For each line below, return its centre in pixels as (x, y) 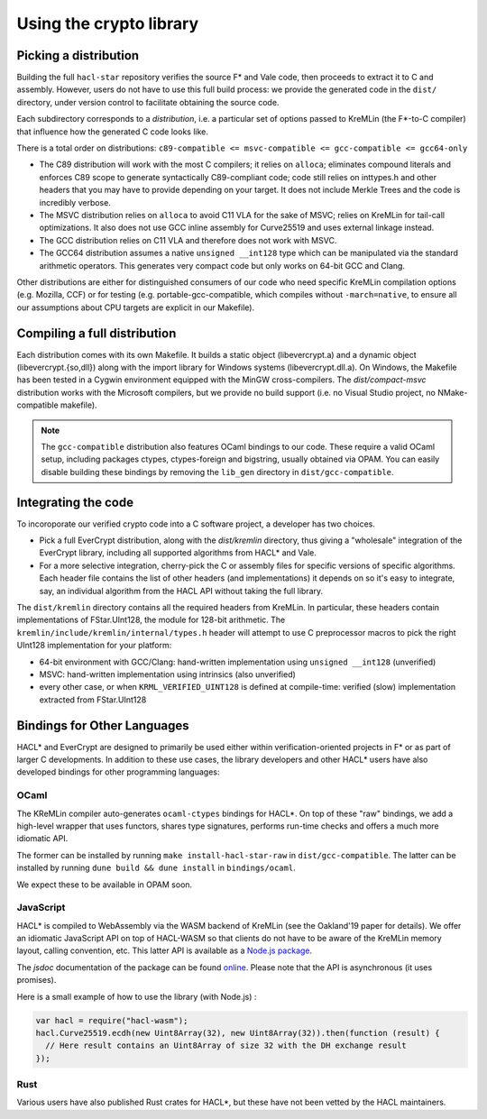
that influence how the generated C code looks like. (113, 132)
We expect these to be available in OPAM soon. (105, 885)
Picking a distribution (78, 55)
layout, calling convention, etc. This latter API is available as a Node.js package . (165, 950)
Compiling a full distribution (96, 333)
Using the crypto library (107, 23)
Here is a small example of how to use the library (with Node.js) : (137, 996)
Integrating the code (75, 502)
